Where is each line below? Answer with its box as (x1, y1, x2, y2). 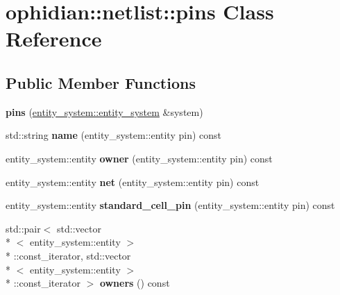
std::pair (6, 221, 41, 235)
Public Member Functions (6, 71, 196, 93)
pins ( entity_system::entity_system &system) (6, 104, 203, 119)
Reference (6, 24, 102, 53)
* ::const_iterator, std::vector (6, 248, 131, 262)
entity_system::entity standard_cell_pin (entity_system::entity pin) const (6, 198, 335, 212)
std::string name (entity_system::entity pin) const (6, 128, 222, 142)
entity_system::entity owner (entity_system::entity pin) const (6, 151, 273, 165)
